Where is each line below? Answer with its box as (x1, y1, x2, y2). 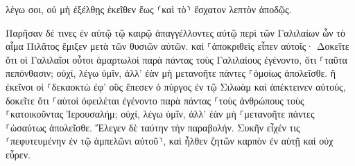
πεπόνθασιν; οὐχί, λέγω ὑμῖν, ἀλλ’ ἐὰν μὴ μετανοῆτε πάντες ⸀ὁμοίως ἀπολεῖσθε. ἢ (6, 66, 336, 80)
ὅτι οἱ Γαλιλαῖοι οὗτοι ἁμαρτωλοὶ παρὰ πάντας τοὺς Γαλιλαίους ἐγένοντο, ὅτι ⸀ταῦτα (6, 52, 347, 66)
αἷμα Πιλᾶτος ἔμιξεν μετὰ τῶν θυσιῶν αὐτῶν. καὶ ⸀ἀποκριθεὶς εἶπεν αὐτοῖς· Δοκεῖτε (6, 39, 349, 53)
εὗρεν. (6, 147, 31, 161)
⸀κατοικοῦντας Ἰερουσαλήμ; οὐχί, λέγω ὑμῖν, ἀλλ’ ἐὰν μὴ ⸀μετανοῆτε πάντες (6, 107, 315, 121)
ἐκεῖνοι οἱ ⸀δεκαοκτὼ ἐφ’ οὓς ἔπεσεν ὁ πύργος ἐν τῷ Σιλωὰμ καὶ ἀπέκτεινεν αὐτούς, (6, 79, 346, 93)
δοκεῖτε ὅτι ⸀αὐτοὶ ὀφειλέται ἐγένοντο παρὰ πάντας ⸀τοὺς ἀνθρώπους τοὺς (6, 93, 304, 107)
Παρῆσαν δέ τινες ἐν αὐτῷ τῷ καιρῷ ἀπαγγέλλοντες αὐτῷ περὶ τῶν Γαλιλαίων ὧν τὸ (6, 25, 345, 39)
